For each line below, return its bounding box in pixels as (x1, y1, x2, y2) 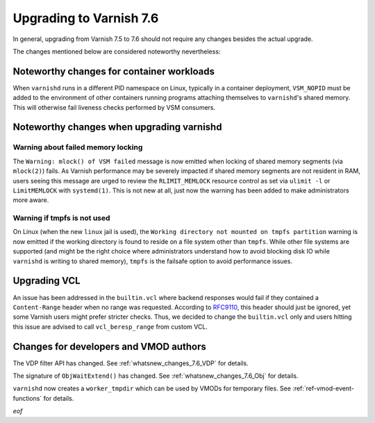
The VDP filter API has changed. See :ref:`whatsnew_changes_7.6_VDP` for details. (12, 358, 249, 367)
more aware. (12, 196, 49, 204)
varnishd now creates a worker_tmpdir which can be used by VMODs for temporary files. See (12, 384, 292, 392)
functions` (12, 394, 42, 402)
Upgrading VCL (12, 275, 81, 287)
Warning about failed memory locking (12, 142, 143, 152)
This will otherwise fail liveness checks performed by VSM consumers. (12, 103, 216, 111)
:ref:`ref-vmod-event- (292, 384, 354, 392)
